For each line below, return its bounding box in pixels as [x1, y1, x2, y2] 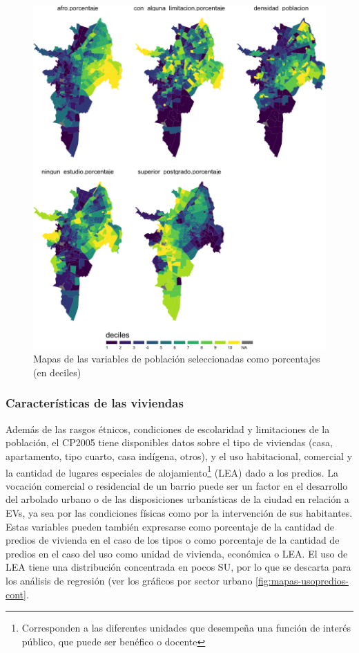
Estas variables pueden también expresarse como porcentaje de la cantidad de [6, 519, 334, 533]
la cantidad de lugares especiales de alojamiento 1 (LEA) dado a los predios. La [6, 463, 339, 479]
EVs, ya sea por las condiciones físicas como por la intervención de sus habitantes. [6, 505, 353, 519]
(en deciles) [33, 365, 81, 379]
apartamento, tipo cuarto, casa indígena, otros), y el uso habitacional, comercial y [6, 448, 353, 463]
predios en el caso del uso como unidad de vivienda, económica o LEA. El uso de [6, 546, 348, 560]
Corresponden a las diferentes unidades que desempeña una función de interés [21, 620, 351, 635]
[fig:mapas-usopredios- [255, 573, 349, 587]
